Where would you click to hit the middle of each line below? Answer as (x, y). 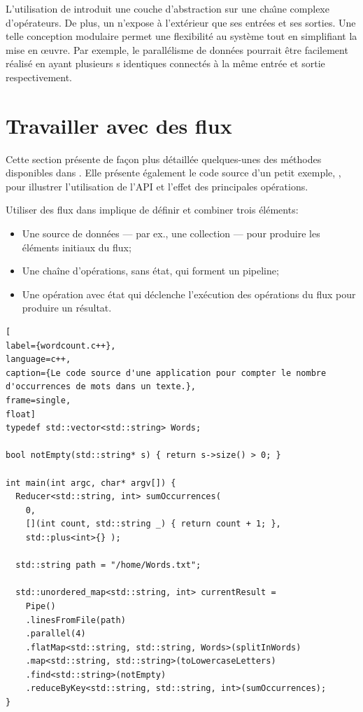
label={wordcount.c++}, (61, 345)
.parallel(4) (56, 634)
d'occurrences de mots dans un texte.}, (101, 387)
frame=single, (38, 400)
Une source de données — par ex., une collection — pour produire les (171, 233)
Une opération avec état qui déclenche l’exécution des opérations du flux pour (189, 294)
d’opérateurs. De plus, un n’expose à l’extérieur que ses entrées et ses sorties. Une (181, 22)
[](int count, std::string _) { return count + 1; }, (153, 524)
